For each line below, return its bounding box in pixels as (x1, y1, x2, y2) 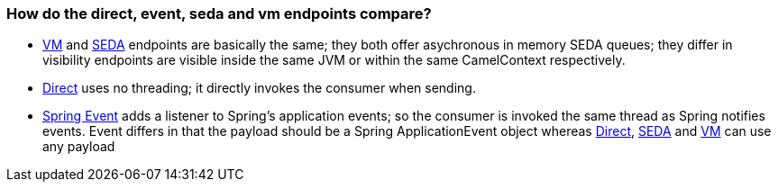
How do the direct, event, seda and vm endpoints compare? (6, 4, 432, 22)
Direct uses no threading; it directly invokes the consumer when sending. (42, 80, 476, 96)
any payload (42, 139, 115, 155)
